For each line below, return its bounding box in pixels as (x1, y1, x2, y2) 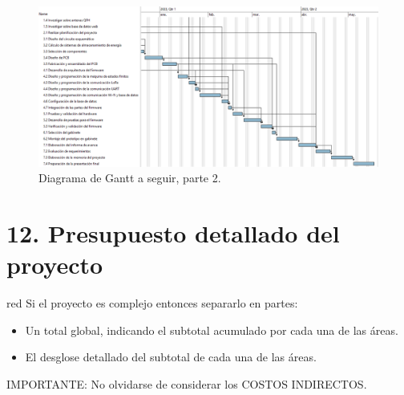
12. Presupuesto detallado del (6, 216, 340, 249)
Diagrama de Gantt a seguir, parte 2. (38, 169, 221, 186)
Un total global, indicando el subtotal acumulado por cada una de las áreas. (25, 321, 398, 338)
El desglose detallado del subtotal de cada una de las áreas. (25, 348, 317, 365)
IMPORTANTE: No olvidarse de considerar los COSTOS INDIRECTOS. (6, 375, 367, 392)
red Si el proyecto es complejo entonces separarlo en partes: (6, 295, 298, 312)
